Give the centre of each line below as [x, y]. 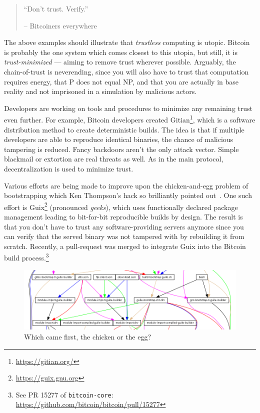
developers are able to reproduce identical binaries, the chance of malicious [119, 139]
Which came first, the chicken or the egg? [88, 336]
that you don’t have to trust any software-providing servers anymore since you [124, 226]
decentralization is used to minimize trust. [69, 168]
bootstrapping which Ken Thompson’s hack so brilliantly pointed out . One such [128, 195]
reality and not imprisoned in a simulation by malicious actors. [100, 91]
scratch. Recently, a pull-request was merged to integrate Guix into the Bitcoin [125, 246]
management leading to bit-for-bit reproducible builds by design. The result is [123, 216]
